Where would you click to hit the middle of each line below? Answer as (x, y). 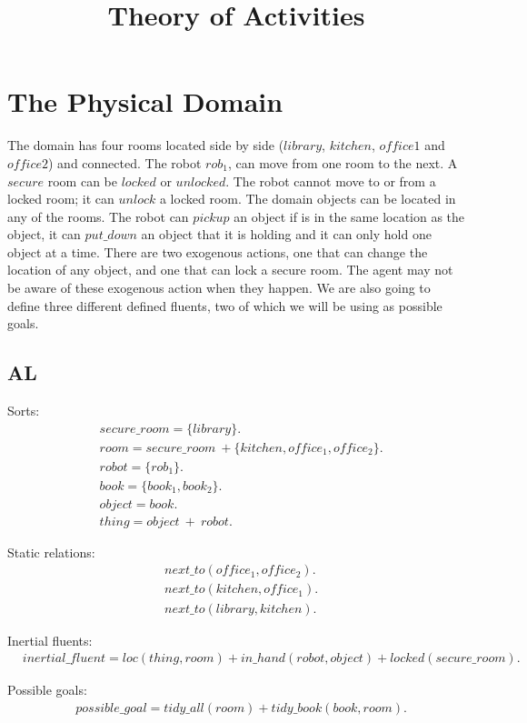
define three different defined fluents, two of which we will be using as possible (225, 305)
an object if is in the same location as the (349, 216)
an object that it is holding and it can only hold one (286, 234)
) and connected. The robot (124, 162)
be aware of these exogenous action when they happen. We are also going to (219, 288)
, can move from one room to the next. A (343, 162)
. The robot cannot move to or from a (331, 181)
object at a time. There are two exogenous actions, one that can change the (218, 251)
